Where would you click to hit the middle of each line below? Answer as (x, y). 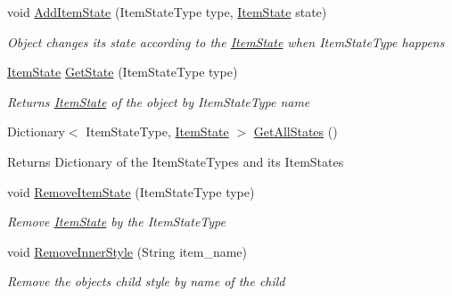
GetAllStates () (296, 132)
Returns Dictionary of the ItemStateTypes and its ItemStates (176, 161)
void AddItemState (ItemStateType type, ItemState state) (167, 12)
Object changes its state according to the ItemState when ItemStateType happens (226, 41)
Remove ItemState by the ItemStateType (116, 222)
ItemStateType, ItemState (157, 132)
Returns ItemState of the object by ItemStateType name (159, 101)
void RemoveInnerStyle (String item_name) (127, 251)
